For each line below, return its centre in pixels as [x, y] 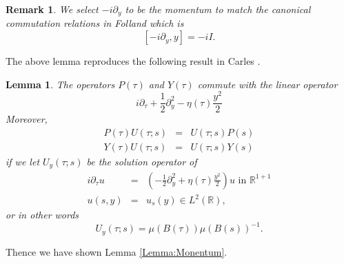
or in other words [42, 215]
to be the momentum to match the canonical [218, 9]
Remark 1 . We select [52, 9]
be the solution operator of [142, 162]
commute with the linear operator [267, 84]
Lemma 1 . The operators [60, 84]
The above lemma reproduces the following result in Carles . [133, 61]
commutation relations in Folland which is [95, 23]
